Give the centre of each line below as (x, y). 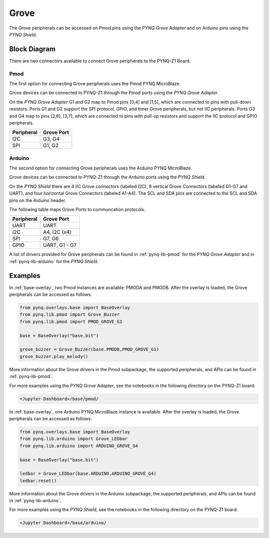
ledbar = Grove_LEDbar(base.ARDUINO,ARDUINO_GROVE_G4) (88, 474)
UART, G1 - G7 (60, 245)
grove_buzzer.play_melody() (54, 356)
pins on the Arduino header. (38, 200)
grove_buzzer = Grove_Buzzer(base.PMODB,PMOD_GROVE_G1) (89, 349)
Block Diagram (32, 49)
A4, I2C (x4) (57, 232)
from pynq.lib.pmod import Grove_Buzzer (69, 315)
